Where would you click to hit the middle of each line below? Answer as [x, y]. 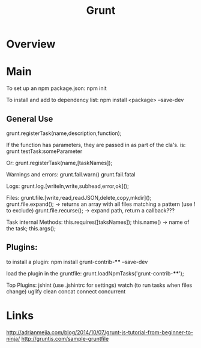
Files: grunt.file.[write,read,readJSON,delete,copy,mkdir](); [79, 197]
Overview [31, 44]
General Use [30, 118]
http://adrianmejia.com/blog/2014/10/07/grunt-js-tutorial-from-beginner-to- [100, 332]
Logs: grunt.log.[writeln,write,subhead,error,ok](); [67, 186]
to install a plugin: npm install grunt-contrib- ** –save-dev [77, 262]
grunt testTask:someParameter [44, 151]
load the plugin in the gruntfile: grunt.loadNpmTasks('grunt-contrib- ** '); [95, 273]
